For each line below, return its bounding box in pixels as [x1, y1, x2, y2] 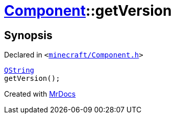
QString [4, 66, 35, 75]
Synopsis [4, 28, 53, 42]
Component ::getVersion [4, 2, 172, 19]
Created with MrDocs [4, 90, 76, 99]
